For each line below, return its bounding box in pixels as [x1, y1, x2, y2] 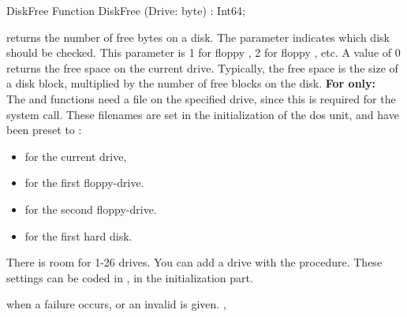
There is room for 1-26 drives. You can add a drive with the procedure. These [6, 254, 383, 270]
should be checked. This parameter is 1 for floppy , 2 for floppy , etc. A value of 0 [6, 44, 401, 61]
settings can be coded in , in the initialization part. [6, 269, 253, 285]
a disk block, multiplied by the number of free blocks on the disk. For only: [6, 75, 376, 91]
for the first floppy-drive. [24, 174, 144, 191]
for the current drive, [24, 147, 127, 164]
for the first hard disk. [24, 227, 133, 244]
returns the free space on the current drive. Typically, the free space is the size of [6, 59, 398, 76]
